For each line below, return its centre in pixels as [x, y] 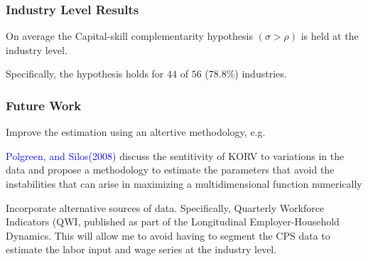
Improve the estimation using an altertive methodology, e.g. [136, 132]
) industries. [261, 74]
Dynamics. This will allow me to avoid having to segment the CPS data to [168, 235]
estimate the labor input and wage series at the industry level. [141, 249]
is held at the [330, 36]
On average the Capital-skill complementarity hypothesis [129, 36]
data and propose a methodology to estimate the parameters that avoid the [170, 170]
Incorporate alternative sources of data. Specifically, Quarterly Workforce [165, 207]
